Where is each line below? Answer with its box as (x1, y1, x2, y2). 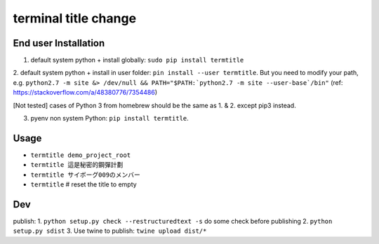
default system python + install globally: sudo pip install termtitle (30, 56, 244, 65)
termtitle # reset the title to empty (30, 180, 137, 189)
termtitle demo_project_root (30, 151, 131, 159)
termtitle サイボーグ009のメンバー (30, 170, 140, 179)
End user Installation (13, 37, 105, 49)
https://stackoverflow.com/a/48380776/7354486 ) (13, 88, 158, 97)
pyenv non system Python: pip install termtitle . (30, 114, 189, 123)
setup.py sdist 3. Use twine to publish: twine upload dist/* (13, 226, 207, 235)
